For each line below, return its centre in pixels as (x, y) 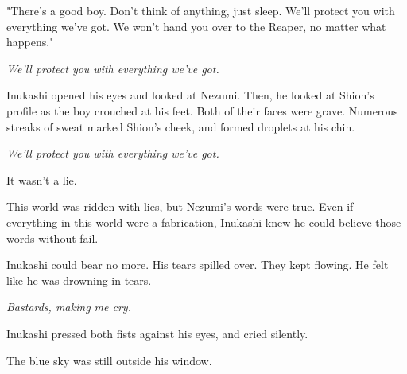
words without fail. (52, 238)
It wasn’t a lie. (42, 179)
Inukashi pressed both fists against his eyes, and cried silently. (157, 333)
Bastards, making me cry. (69, 307)
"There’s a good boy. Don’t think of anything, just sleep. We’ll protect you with (201, 10)
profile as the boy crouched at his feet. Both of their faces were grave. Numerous (202, 110)
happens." (30, 42)
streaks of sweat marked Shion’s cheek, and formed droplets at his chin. (181, 126)
